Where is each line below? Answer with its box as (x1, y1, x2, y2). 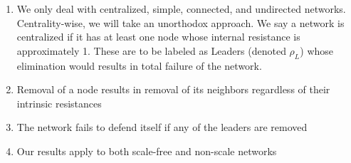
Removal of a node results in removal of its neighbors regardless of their (16, 82, 330, 97)
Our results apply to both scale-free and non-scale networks (16, 143, 277, 158)
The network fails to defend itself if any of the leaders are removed (16, 120, 308, 135)
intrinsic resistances (16, 95, 102, 110)
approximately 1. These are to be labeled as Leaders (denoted (16, 43, 286, 58)
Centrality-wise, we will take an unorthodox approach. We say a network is (16, 15, 345, 30)
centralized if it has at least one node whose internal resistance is (16, 29, 300, 44)
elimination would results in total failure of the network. (16, 58, 262, 73)
